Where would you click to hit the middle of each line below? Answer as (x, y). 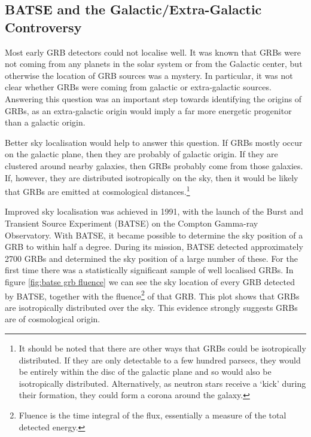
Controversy (43, 27)
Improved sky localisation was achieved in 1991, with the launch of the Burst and (154, 211)
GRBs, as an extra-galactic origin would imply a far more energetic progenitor (148, 110)
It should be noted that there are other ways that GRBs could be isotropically (162, 348)
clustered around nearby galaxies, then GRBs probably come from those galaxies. (154, 165)
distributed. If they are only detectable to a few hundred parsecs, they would (160, 360)
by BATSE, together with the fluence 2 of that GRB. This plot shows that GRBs (152, 295)
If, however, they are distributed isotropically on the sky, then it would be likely (152, 177)
